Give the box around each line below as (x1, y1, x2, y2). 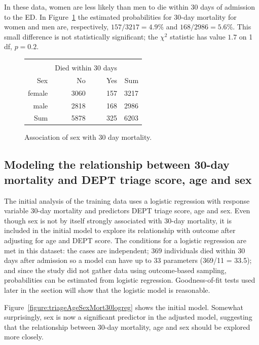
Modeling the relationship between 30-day (4, 157, 230, 172)
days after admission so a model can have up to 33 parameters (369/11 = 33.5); (4, 255, 252, 265)
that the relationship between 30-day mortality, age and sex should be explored (4, 321, 250, 332)
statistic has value (170, 31, 226, 42)
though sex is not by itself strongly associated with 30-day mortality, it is (4, 215, 232, 225)
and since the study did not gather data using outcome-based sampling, (4, 264, 227, 275)
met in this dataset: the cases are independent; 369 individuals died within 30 (4, 245, 245, 255)
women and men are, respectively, (4, 21, 109, 32)
